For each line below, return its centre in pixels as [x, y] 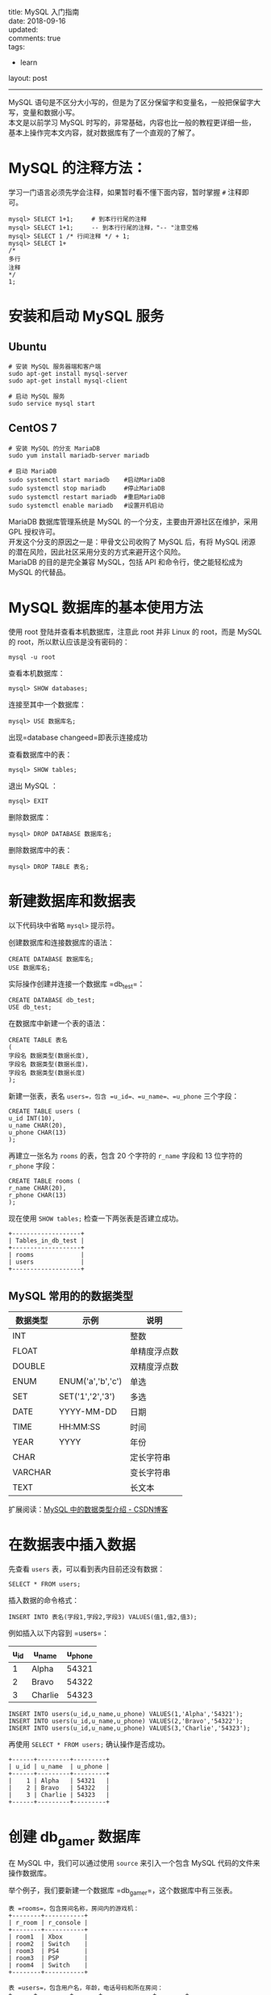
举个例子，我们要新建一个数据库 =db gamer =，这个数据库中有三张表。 [123, 1891]
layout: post [28, 78]
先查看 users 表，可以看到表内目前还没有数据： [87, 1569]
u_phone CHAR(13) [38, 1133]
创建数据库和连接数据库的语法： [61, 942]
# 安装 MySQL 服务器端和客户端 [55, 366]
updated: [23, 30]
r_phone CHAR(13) [38, 1196]
